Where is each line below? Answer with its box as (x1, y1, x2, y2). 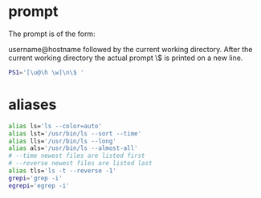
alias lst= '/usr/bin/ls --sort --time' (8, 129, 142, 138)
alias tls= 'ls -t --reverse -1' (8, 167, 116, 175)
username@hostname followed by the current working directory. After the (8, 44, 253, 54)
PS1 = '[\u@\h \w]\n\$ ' (8, 68, 84, 76)
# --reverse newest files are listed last (8, 160, 153, 168)
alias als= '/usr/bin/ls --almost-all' (8, 144, 138, 152)
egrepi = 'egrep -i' (8, 181, 70, 190)
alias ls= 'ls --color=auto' (8, 122, 103, 130)
